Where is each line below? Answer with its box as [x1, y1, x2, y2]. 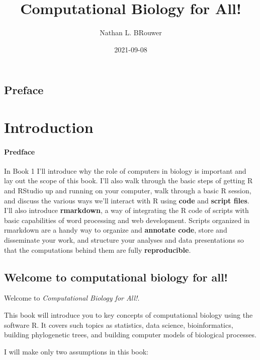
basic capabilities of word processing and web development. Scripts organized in [4, 214, 250, 225]
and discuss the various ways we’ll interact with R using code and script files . [4, 195, 249, 205]
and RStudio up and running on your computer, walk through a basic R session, [4, 185, 251, 196]
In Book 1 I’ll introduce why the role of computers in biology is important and [4, 165, 246, 176]
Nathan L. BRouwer [100, 27, 162, 38]
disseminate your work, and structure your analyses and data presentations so [4, 235, 244, 245]
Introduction [4, 116, 94, 137]
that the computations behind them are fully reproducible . [4, 244, 191, 255]
